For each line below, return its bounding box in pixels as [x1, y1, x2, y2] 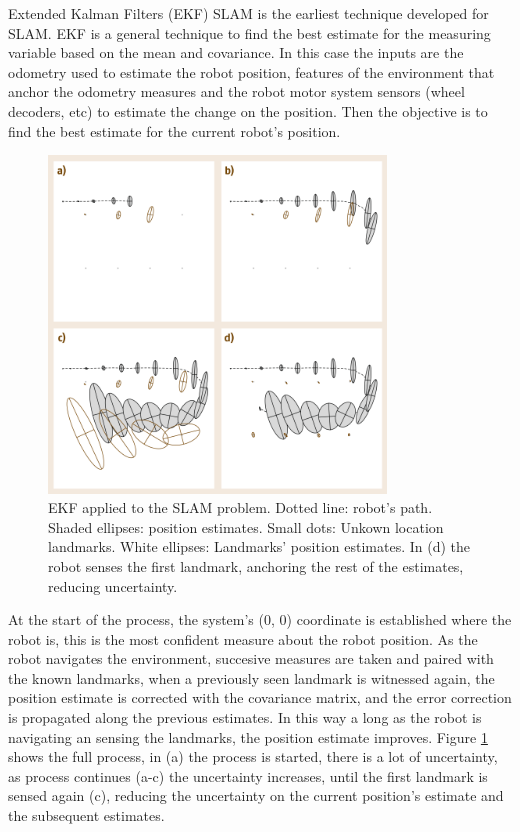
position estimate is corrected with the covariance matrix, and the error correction [8, 687, 512, 708]
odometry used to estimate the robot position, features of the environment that [8, 61, 495, 82]
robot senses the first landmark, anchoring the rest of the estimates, [48, 555, 464, 576]
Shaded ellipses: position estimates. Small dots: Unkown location [48, 516, 444, 537]
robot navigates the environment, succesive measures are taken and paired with [8, 648, 494, 669]
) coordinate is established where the [286, 609, 512, 630]
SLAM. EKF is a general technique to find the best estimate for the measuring [8, 22, 491, 43]
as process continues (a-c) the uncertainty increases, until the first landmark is [8, 765, 488, 786]
